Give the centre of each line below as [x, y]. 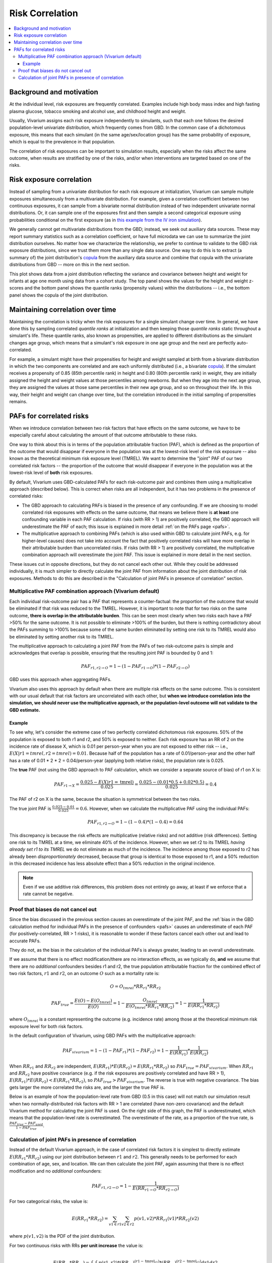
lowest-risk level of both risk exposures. [51, 473]
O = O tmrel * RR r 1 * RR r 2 [135, 987]
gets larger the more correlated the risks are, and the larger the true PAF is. [87, 1087]
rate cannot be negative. [48, 894]
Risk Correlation [44, 13]
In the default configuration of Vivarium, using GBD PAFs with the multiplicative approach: [103, 1035]
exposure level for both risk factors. [46, 1026]
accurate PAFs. [25, 941]
